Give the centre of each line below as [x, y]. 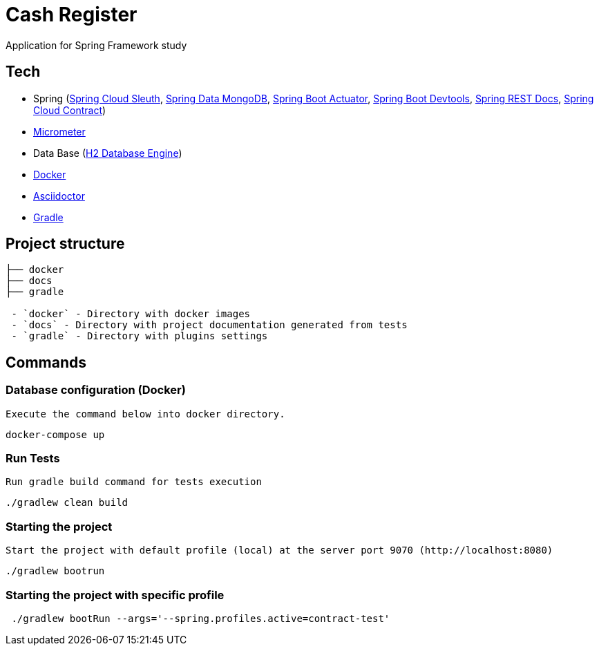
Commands [46, 362]
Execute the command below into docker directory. [145, 414]
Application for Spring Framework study [96, 45]
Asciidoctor [59, 196]
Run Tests [33, 459]
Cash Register [72, 15]
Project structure [65, 244]
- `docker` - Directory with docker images [131, 314]
